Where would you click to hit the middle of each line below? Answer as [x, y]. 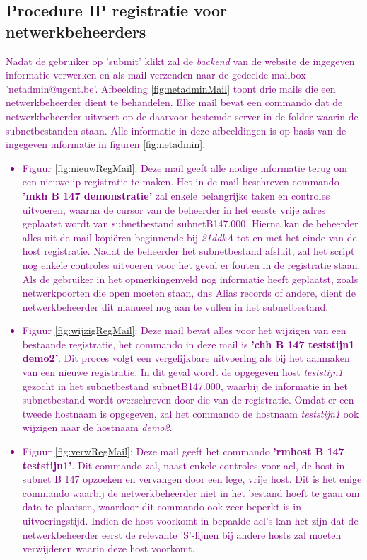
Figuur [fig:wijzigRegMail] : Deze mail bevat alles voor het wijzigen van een [184, 330]
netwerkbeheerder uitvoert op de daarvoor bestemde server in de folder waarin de [182, 116]
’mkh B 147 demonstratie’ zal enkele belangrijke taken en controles [176, 195]
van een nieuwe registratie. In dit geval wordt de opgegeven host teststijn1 [182, 372]
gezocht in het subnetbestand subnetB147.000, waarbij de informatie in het [185, 385]
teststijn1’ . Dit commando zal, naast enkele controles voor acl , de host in [183, 465]
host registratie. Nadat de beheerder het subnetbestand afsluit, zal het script [188, 251]
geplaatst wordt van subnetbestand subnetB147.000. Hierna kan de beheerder [190, 223]
